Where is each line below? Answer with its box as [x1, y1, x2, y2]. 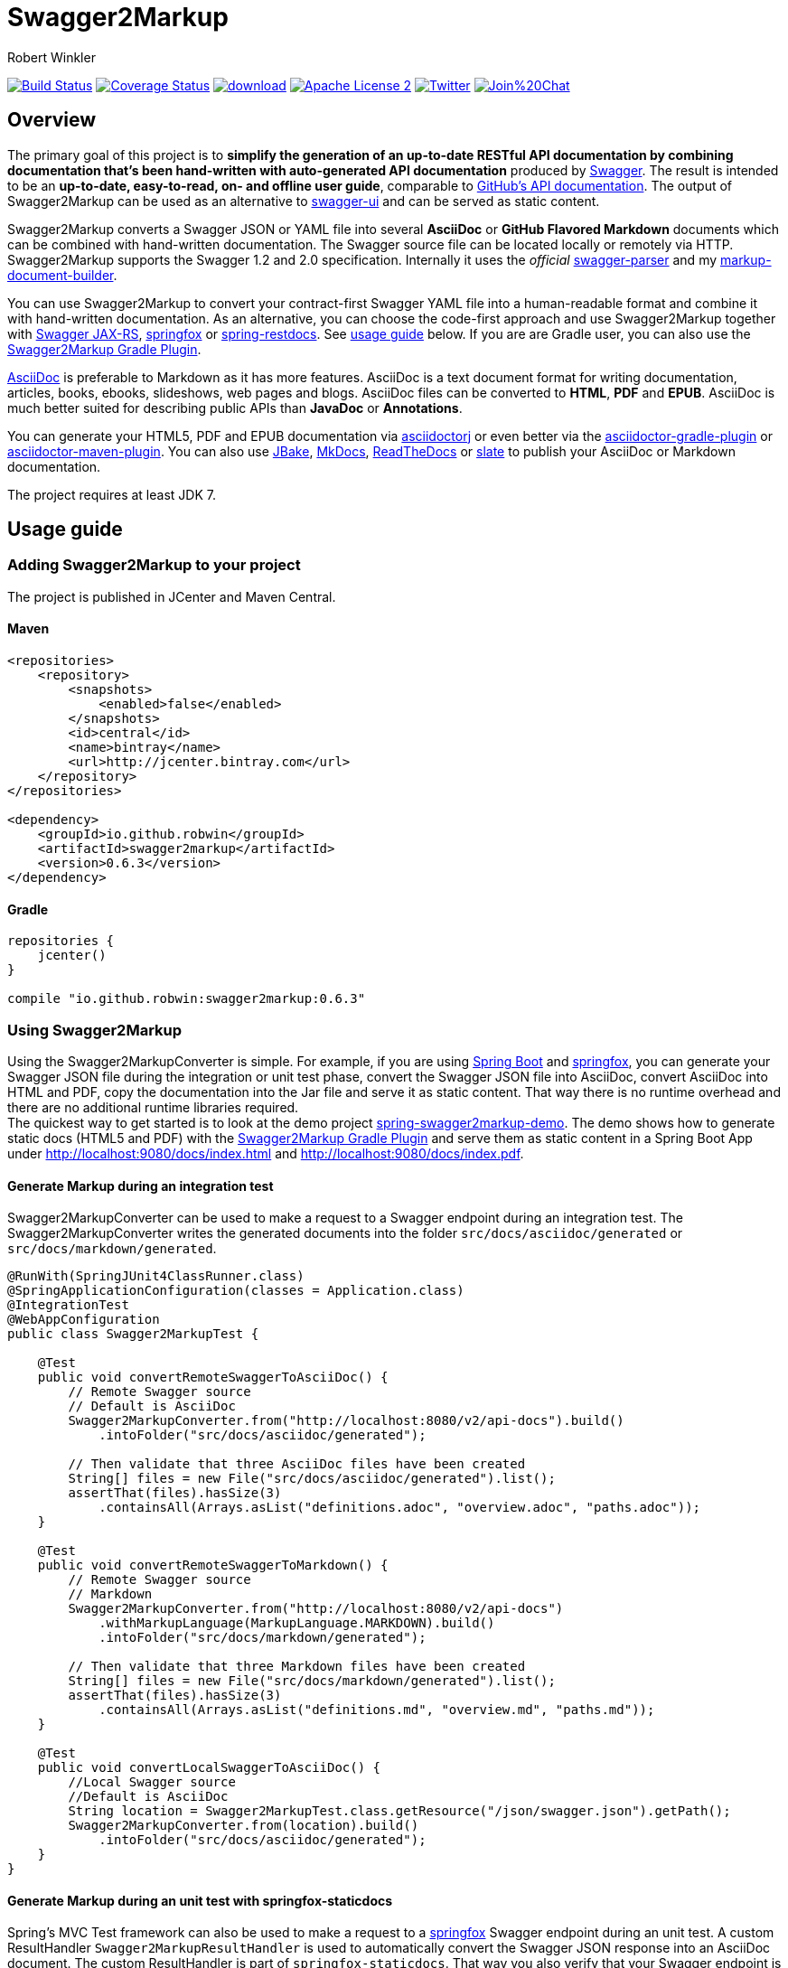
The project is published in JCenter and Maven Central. [7, 588, 336, 604]
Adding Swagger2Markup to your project [7, 556, 301, 575]
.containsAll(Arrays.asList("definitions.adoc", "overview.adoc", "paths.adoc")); [98, 1500, 701, 1515]
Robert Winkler [7, 49, 96, 65]
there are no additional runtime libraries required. [7, 1100, 299, 1115]
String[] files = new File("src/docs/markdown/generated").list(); [68, 1673, 556, 1689]
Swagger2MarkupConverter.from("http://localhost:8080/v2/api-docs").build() [68, 1413, 624, 1429]
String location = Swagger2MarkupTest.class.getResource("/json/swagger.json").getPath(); [68, 1804, 731, 1819]
